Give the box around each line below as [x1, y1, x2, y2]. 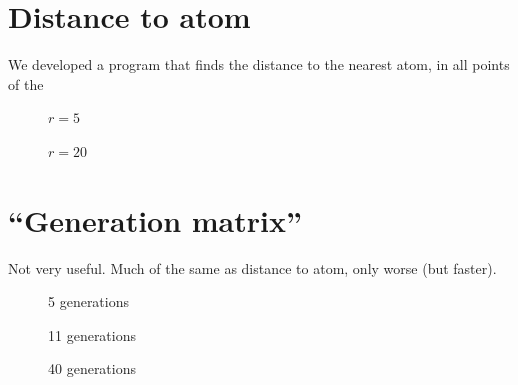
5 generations [48, 291, 130, 312]
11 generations [48, 324, 137, 345]
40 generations [48, 358, 137, 379]
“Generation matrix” [8, 199, 302, 240]
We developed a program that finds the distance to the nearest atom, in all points [8, 54, 510, 75]
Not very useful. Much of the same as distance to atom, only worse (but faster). [8, 257, 497, 278]
